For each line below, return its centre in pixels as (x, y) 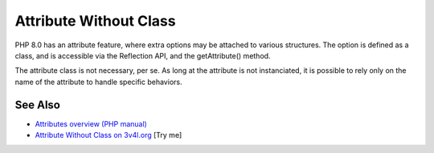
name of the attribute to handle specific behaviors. (98, 82)
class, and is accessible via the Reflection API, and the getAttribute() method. (143, 55)
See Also (37, 105)
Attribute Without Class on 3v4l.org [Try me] (108, 135)
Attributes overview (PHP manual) (91, 123)
